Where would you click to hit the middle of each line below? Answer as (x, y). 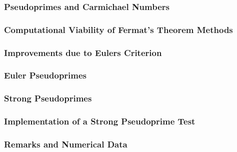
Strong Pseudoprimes (48, 98)
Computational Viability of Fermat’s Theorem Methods (118, 29)
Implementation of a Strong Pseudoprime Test (100, 121)
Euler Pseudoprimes (45, 75)
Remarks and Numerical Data (66, 144)
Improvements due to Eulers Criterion (83, 52)
